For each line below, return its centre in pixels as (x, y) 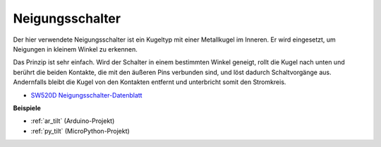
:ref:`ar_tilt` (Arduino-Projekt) (73, 121)
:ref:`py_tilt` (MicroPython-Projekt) (80, 131)
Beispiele (27, 108)
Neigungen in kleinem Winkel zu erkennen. (75, 49)
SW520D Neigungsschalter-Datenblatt (86, 95)
